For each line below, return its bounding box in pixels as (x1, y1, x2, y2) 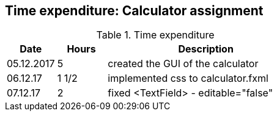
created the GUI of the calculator (108, 57, 259, 70)
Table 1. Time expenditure (96, 29, 215, 42)
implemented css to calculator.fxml (108, 72, 268, 85)
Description (178, 43, 234, 56)
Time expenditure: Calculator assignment (5, 3, 264, 18)
